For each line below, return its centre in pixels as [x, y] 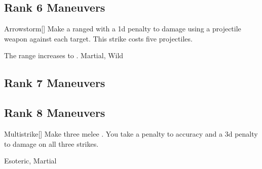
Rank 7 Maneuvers [55, 83]
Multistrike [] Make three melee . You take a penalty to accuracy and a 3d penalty [131, 133]
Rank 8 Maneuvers [55, 113]
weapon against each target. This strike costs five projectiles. [98, 38]
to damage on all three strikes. [51, 143]
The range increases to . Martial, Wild [64, 55]
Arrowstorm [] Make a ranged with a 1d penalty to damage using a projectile [123, 29]
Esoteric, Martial [30, 161]
